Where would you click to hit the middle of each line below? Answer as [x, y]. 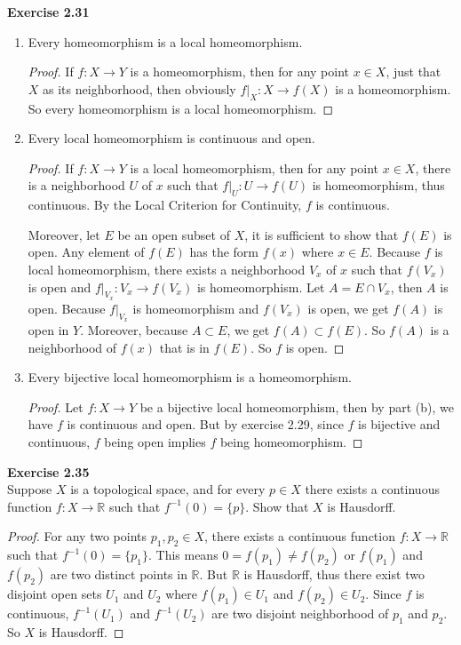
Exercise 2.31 [48, 12]
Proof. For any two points [77, 536]
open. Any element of [86, 252]
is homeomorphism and [196, 308]
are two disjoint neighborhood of [300, 613]
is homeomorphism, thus [378, 185]
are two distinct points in [119, 574]
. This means [183, 555]
